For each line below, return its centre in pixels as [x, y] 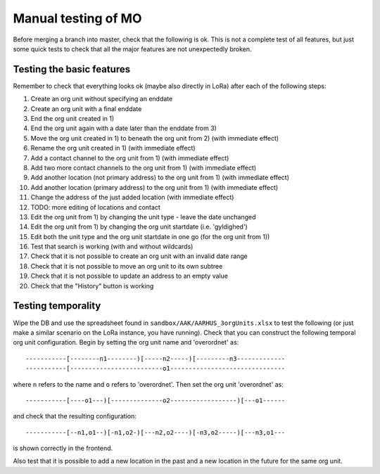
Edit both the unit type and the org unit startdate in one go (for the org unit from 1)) [150, 236]
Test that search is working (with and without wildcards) [112, 247]
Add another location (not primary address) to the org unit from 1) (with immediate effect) [160, 178]
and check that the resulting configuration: [75, 416]
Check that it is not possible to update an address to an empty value [129, 276]
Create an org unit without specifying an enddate [102, 99]
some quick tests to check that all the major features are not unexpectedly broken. [133, 49]
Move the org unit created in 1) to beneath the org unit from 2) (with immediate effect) [155, 138]
